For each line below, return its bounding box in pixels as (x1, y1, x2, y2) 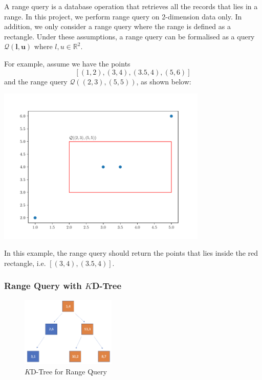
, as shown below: (136, 76, 191, 86)
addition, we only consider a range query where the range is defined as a (4, 21, 231, 32)
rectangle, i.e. (4, 257, 46, 268)
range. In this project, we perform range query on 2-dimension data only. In (4, 11, 242, 21)
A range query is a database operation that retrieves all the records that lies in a (4, 1, 258, 11)
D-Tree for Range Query (30, 366, 107, 376)
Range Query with (4, 279, 82, 292)
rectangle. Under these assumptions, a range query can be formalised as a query (4, 31, 255, 41)
